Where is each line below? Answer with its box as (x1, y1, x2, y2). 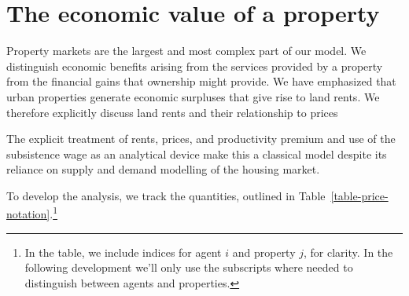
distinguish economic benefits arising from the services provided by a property (6, 57, 383, 74)
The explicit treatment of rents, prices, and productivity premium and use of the (6, 130, 396, 147)
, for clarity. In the (304, 243, 393, 260)
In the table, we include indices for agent (24, 243, 222, 260)
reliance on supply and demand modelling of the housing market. (6, 161, 320, 177)
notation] (6, 206, 50, 222)
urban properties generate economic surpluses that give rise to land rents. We (6, 88, 380, 104)
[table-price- (330, 187, 389, 203)
